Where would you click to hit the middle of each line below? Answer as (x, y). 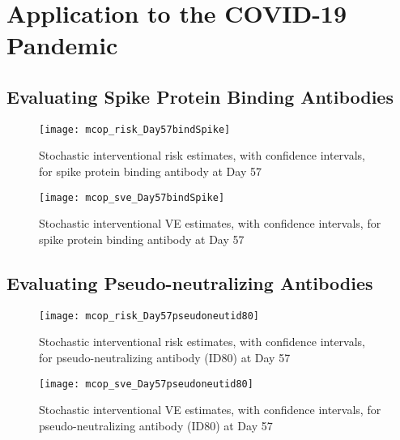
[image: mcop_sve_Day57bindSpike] (132, 197)
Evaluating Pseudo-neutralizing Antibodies (190, 282)
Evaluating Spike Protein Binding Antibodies (200, 96)
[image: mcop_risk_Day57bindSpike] (135, 129)
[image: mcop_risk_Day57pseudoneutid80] (149, 316)
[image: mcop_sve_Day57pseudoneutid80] (146, 384)
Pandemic (62, 45)
